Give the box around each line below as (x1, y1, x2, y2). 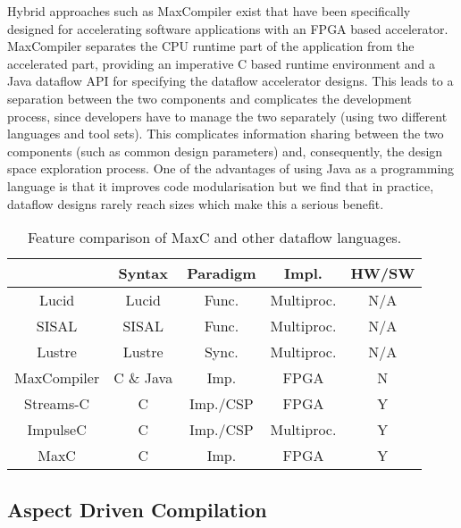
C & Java (113, 367, 173, 389)
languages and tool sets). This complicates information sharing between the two (7, 124, 444, 143)
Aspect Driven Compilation (7, 495, 267, 523)
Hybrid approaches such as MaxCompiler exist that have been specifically (7, 2, 411, 20)
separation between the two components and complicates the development (7, 88, 412, 107)
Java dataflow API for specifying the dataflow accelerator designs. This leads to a (7, 71, 454, 90)
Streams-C (24, 393, 90, 415)
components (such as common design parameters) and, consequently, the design (7, 141, 443, 160)
